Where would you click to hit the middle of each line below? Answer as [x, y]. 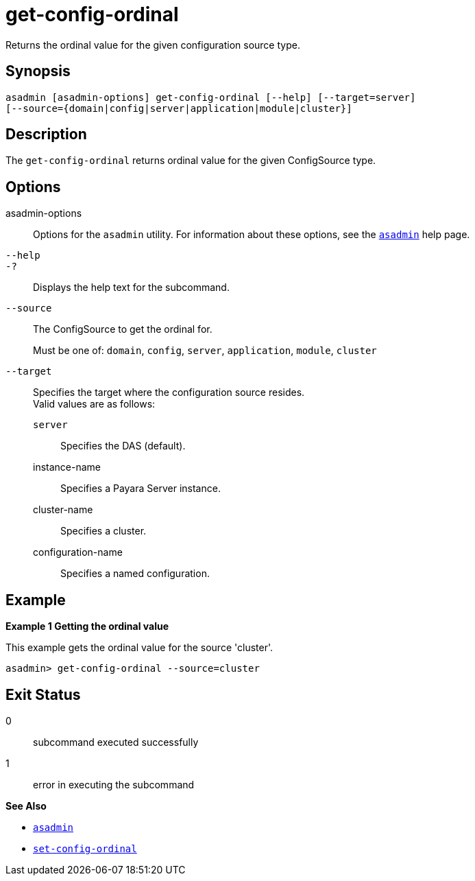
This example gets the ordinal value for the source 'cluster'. [139, 648]
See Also [26, 806]
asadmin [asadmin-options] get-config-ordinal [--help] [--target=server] [211, 97]
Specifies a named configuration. [135, 574]
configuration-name [78, 552]
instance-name [67, 467]
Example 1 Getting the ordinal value [87, 626]
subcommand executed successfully [116, 742]
